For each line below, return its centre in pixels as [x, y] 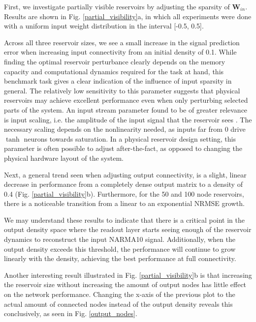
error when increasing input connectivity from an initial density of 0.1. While [120, 52]
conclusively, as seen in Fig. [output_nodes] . [71, 313]
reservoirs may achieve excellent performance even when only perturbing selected [126, 100]
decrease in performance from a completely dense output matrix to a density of [123, 184]
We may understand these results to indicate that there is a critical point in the [124, 220]
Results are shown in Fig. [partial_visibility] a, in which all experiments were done [128, 16]
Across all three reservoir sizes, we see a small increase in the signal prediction [122, 42]
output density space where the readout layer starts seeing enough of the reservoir [128, 229]
